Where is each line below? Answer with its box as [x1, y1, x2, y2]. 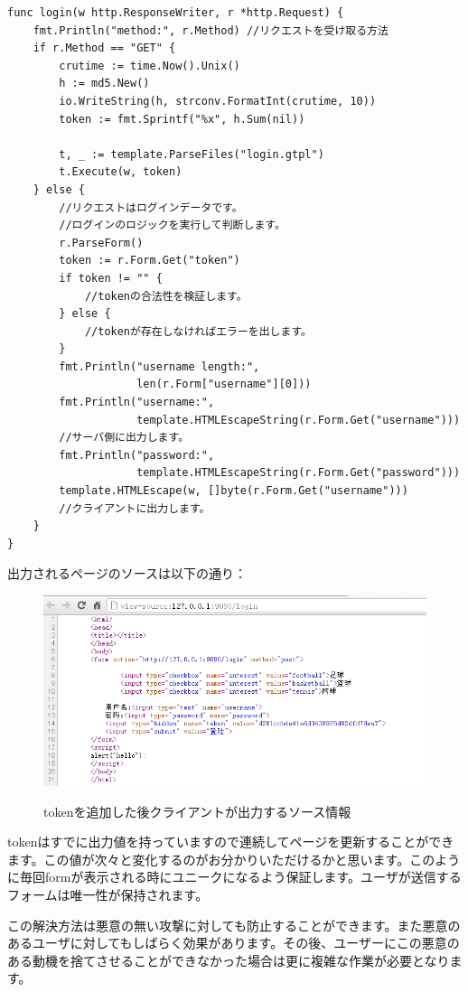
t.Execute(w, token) [59, 165, 183, 179]
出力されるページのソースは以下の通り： [7, 564, 248, 583]
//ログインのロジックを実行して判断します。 [59, 219, 285, 232]
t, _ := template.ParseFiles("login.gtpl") [59, 147, 324, 161]
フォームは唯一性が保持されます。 [7, 885, 209, 904]
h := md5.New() [59, 77, 150, 90]
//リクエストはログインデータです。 [59, 201, 243, 214]
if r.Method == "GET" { [33, 42, 176, 55]
